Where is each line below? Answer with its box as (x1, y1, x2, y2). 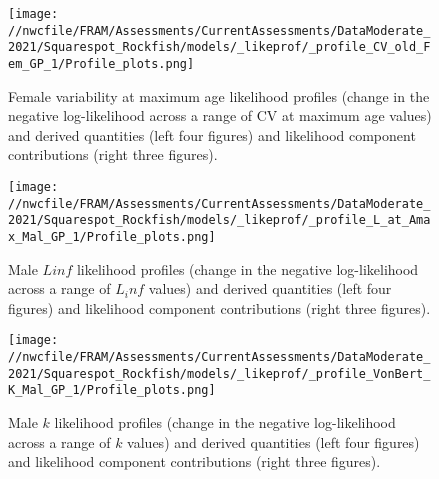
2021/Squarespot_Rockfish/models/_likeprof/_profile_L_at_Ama (8, 213, 431, 228)
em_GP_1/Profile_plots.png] (8, 56, 195, 71)
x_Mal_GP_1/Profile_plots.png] (8, 229, 216, 244)
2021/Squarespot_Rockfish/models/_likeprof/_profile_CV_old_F (8, 40, 431, 55)
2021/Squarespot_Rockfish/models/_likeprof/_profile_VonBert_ (8, 366, 431, 381)
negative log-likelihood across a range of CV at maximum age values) (8, 105, 432, 126)
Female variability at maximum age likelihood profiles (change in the (8, 85, 430, 106)
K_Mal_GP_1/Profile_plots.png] (8, 383, 216, 398)
